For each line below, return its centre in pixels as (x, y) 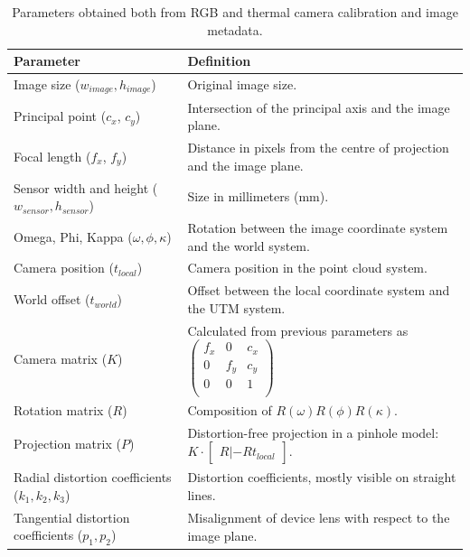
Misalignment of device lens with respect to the (319, 518)
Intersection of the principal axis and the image (319, 107)
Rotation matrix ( (63, 409)
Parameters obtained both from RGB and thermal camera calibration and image (235, 12)
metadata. (235, 29)
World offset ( (52, 299)
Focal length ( (52, 156)
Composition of (230, 409)
